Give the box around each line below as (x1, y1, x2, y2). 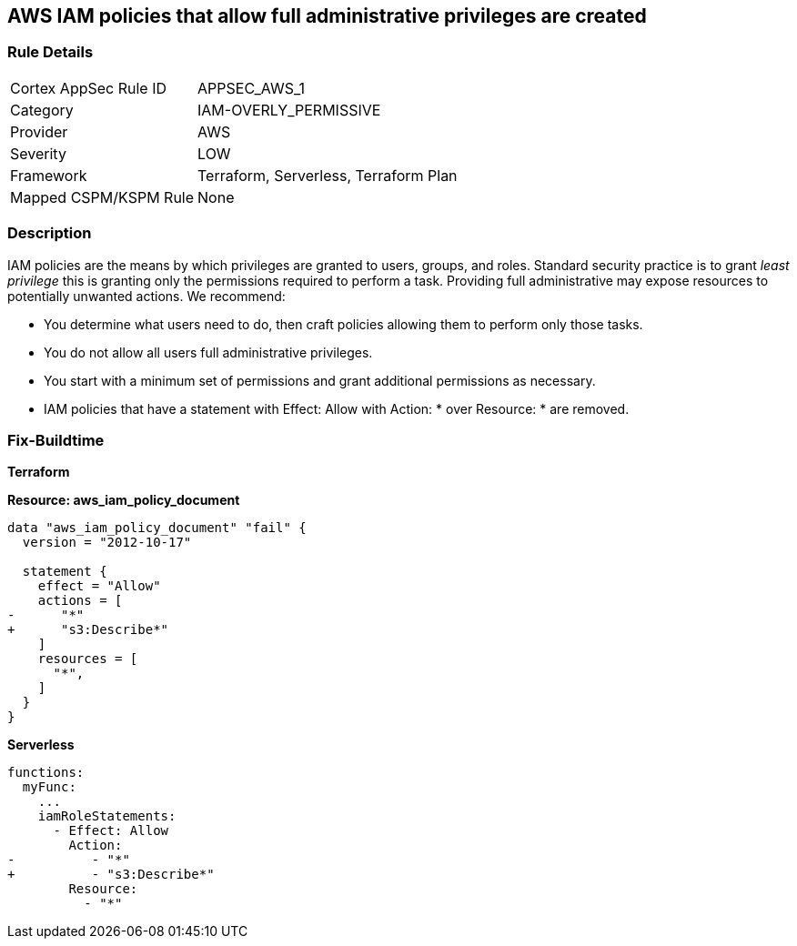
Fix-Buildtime (7, 430, 105, 449)
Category (10, 100, 74, 119)
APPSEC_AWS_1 (197, 78, 305, 97)
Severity (10, 144, 66, 163)
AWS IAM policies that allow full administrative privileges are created (7, 5, 647, 27)
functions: (7, 765, 85, 780)
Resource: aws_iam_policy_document (7, 492, 240, 508)
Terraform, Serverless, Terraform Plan (197, 166, 458, 185)
